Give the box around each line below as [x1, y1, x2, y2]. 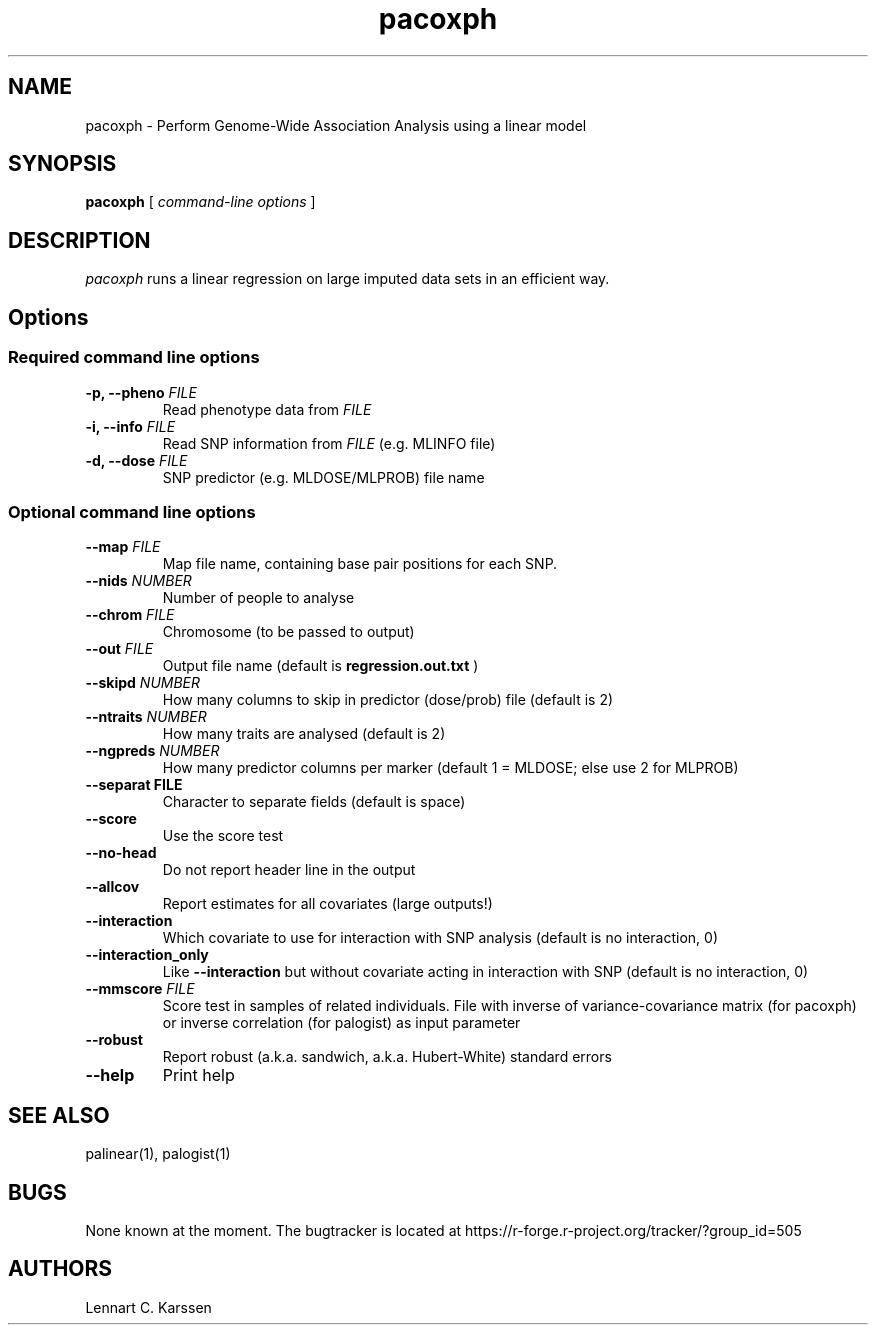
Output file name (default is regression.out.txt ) [162, 657, 479, 675]
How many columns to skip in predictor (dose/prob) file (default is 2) [162, 691, 614, 709]
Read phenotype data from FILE [162, 400, 372, 418]
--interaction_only [85, 946, 209, 964]
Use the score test [162, 827, 284, 845]
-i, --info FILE [85, 417, 176, 435]
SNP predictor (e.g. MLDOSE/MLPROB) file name [162, 468, 485, 486]
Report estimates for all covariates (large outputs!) [162, 895, 493, 913]
